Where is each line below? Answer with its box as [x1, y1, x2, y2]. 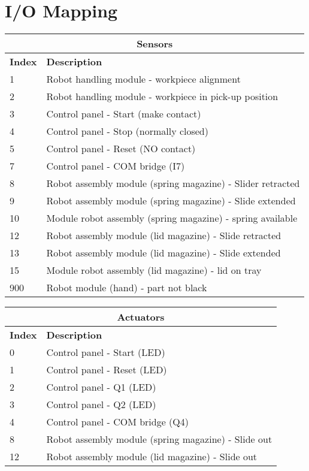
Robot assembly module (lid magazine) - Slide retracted [46, 228, 281, 243]
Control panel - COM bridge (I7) [46, 159, 185, 173]
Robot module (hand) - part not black [46, 280, 207, 295]
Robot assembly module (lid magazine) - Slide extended [46, 246, 281, 260]
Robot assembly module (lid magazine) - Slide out [46, 449, 257, 464]
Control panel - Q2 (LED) [46, 397, 156, 412]
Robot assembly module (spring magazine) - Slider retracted [46, 176, 300, 191]
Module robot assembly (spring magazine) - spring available [46, 211, 298, 225]
